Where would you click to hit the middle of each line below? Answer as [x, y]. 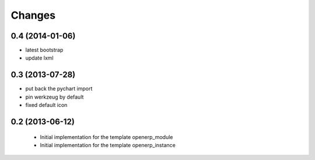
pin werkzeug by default [55, 97]
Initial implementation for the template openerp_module [106, 137]
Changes [33, 15]
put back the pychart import [59, 89]
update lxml [39, 58]
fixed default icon [46, 105]
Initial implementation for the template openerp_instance [108, 145]
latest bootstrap [44, 50]
